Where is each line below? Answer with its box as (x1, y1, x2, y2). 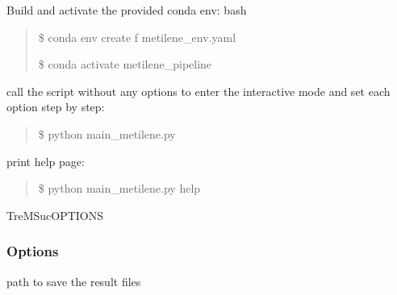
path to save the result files (6, 272, 141, 289)
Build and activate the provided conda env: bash (6, 2, 247, 18)
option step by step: (6, 98, 105, 115)
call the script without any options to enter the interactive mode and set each (6, 82, 391, 99)
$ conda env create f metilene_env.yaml (38, 28, 236, 45)
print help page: (6, 152, 85, 169)
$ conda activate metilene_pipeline (38, 56, 212, 73)
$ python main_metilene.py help (38, 180, 201, 197)
